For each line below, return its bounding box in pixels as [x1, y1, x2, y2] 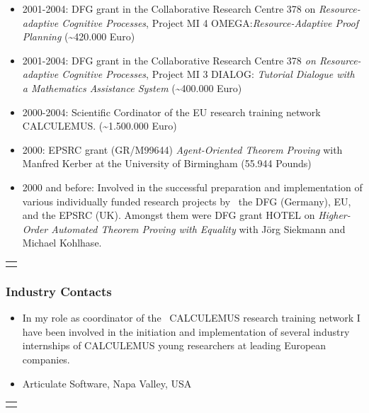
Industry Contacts [6, 282, 112, 300]
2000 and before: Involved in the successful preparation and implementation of [22, 179, 363, 194]
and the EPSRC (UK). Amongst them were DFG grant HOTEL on [22, 208, 315, 222]
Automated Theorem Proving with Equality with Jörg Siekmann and [51, 221, 346, 236]
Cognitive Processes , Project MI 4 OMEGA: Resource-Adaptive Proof [62, 15, 359, 30]
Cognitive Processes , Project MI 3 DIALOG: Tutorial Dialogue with [62, 67, 355, 81]
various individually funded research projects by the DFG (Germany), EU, [22, 193, 351, 208]
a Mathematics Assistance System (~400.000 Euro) [22, 80, 242, 95]
